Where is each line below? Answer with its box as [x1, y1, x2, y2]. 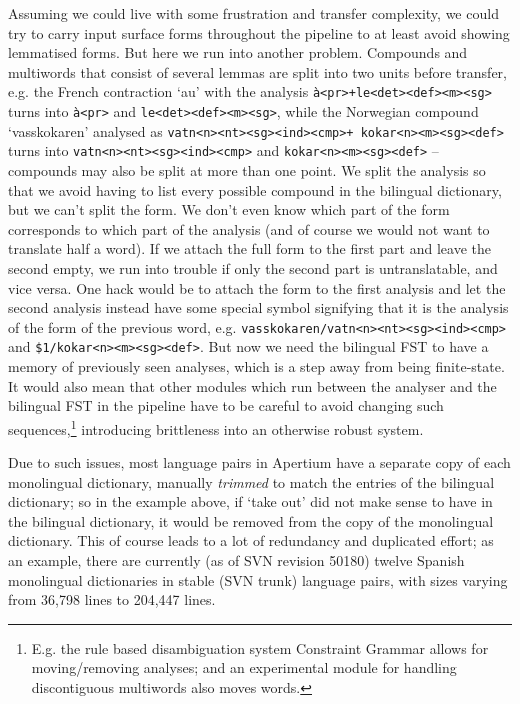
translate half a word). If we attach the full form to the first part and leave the [8, 238, 491, 259]
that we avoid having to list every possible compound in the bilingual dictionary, [8, 179, 502, 200]
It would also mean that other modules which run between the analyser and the [8, 375, 497, 396]
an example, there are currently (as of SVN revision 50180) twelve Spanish [8, 550, 465, 571]
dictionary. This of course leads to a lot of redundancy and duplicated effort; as [8, 530, 494, 551]
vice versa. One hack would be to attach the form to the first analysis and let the [8, 277, 506, 298]
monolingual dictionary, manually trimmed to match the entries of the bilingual [8, 471, 495, 492]
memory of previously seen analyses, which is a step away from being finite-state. [8, 356, 505, 377]
